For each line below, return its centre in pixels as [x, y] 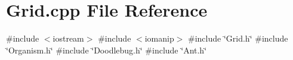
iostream [68, 38]
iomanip [159, 38]
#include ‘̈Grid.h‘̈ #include [238, 38]
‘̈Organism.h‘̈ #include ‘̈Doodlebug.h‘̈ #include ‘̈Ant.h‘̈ [107, 50]
